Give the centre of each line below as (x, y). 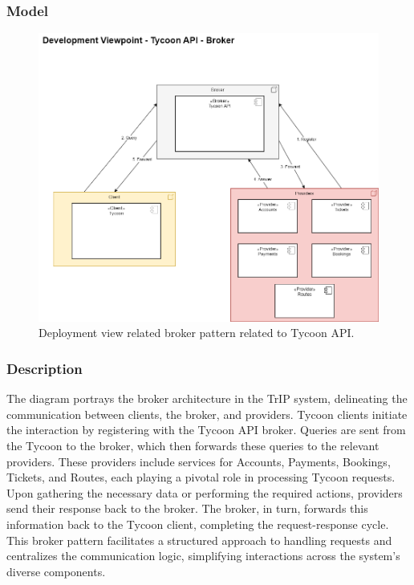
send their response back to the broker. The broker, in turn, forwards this (187, 508)
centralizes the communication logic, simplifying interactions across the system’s (203, 556)
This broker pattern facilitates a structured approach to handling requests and (199, 540)
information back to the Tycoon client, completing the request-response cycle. (198, 524)
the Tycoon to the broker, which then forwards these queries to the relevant (193, 445)
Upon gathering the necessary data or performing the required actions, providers (205, 492)
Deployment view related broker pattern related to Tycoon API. (197, 333)
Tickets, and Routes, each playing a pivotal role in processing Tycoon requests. (201, 477)
